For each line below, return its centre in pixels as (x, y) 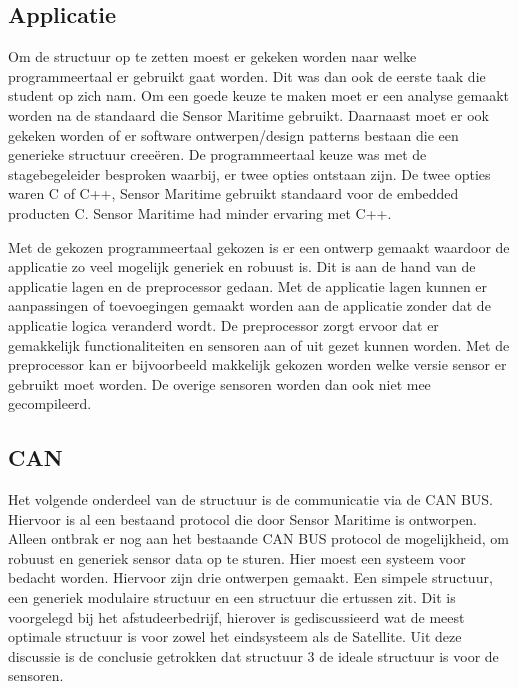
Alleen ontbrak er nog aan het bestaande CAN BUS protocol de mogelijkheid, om (258, 538)
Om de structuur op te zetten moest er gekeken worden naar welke (212, 56)
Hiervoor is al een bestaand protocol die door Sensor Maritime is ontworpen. (242, 518)
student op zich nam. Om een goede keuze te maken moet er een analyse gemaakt (258, 95)
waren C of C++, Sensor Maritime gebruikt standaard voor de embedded (233, 193)
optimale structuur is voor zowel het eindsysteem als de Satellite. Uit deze (235, 636)
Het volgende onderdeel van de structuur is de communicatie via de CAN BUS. (250, 499)
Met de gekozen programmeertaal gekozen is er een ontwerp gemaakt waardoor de (259, 246)
